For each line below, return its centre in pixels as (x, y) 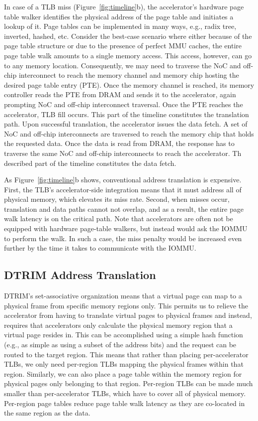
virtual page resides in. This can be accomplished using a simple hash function (124, 335)
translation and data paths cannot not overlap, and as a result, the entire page (124, 209)
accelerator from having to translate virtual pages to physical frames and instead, (128, 315)
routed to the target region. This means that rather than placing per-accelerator (126, 354)
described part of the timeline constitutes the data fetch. (90, 163)
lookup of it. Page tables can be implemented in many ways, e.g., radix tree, (120, 26)
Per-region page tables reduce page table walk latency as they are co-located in (125, 403)
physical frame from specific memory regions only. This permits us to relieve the (126, 305)
